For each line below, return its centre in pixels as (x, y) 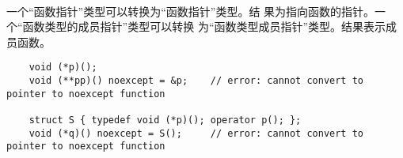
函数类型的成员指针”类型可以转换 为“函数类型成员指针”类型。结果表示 (204, 26)
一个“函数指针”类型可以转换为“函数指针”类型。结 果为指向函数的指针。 (191, 11)
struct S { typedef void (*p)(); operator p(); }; (165, 120)
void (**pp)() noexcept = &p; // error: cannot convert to (196, 81)
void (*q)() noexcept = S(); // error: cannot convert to (196, 133)
